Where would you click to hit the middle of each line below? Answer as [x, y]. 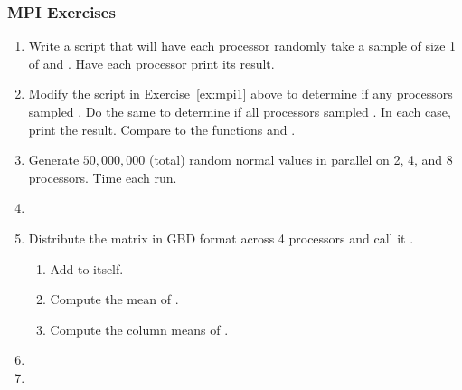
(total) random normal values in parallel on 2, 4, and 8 [301, 160]
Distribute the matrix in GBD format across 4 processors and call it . [221, 238]
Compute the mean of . [114, 299]
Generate [54, 160]
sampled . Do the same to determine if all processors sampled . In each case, [240, 111]
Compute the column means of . [139, 329]
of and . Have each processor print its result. [151, 63]
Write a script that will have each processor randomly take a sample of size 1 [242, 46]
